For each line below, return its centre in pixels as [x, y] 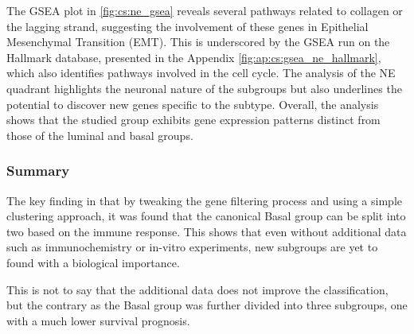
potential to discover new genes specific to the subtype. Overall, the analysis [193, 104]
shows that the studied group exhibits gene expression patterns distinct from [193, 120]
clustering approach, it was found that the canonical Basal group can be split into [206, 216]
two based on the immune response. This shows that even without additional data [207, 231]
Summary [38, 171]
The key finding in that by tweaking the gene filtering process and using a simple [204, 200]
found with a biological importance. [93, 262]
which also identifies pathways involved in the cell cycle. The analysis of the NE [201, 73]
